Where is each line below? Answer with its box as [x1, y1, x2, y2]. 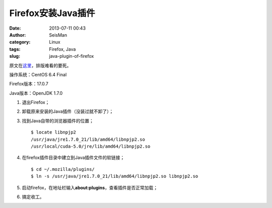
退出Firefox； [22, 99, 50, 106]
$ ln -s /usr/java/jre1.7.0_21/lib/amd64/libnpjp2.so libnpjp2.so [31, 173, 198, 179]
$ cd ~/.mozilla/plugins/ [31, 166, 95, 172]
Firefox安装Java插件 [9, 8, 95, 19]
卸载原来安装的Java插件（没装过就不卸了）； [22, 109, 114, 115]
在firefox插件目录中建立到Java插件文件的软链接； [22, 155, 125, 161]
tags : [9, 46, 21, 52]
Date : [9, 25, 21, 31]
